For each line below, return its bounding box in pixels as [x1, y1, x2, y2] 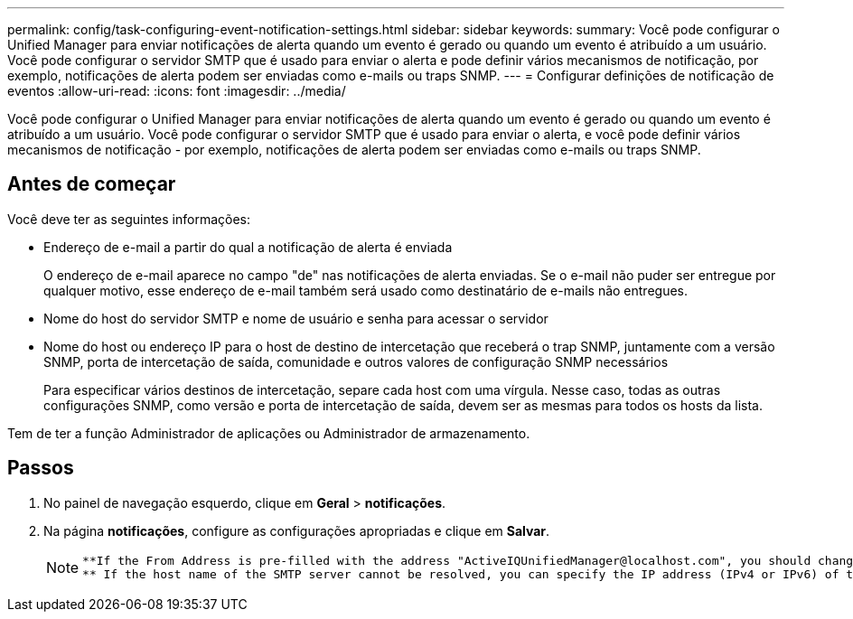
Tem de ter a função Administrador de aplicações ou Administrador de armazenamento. [7, 425, 530, 441]
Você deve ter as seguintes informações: [7, 211, 251, 227]
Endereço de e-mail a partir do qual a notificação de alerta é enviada [43, 239, 453, 255]
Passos [7, 456, 74, 480]
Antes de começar [7, 173, 176, 196]
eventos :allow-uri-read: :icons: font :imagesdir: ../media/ [7, 83, 346, 98]
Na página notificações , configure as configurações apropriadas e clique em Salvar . [43, 522, 550, 539]
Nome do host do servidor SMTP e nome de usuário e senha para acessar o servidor [43, 310, 548, 326]
